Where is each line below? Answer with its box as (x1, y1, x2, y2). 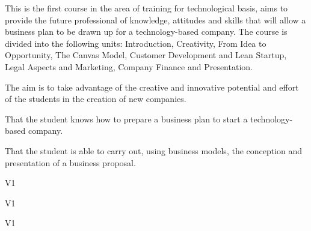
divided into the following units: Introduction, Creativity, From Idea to (5, 37, 266, 49)
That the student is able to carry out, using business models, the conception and (5, 144, 303, 157)
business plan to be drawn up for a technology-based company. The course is (5, 25, 288, 38)
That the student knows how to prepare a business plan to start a (5, 112, 248, 125)
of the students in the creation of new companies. (5, 92, 186, 105)
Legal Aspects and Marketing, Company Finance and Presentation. (5, 60, 253, 73)
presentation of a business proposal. (5, 156, 136, 169)
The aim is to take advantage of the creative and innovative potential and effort (5, 80, 299, 93)
